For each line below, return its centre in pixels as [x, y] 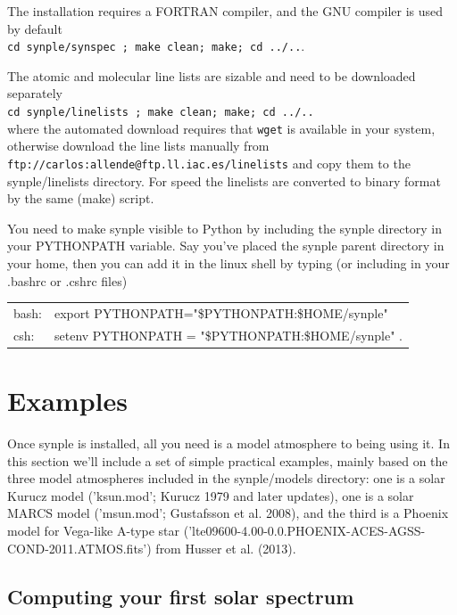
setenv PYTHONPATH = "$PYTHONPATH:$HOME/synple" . [228, 335]
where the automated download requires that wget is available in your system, [221, 128]
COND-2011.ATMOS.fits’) [79, 548]
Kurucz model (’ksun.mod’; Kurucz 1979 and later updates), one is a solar [211, 495]
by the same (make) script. [81, 198]
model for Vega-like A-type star [94, 530]
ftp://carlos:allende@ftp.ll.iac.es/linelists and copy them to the [209, 163]
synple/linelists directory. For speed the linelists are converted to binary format [224, 180]
